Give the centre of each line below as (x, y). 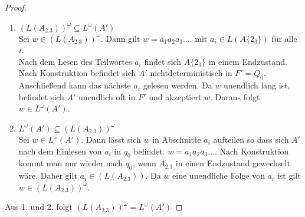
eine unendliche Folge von (219, 175)
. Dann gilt (120, 38)
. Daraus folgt (235, 96)
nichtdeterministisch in (191, 73)
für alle (284, 38)
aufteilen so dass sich (251, 139)
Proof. (16, 7)
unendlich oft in (107, 96)
